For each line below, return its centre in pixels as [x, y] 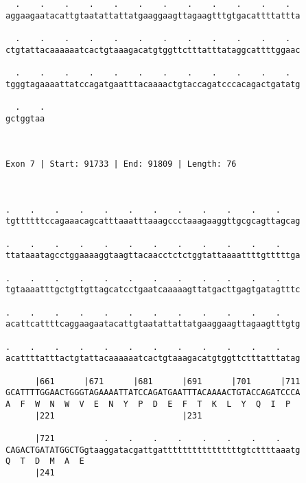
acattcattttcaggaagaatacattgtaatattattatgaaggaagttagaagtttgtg [153, 324]
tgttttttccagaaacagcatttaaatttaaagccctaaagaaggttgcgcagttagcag [153, 221]
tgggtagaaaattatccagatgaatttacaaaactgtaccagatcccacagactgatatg [153, 84]
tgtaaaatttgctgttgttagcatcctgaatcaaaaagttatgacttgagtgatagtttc [153, 290]
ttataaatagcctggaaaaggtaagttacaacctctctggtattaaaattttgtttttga [153, 256]
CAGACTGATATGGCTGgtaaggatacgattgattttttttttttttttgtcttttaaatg [153, 450]
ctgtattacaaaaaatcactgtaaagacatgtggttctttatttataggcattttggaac [153, 50]
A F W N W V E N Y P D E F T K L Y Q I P [148, 404]
